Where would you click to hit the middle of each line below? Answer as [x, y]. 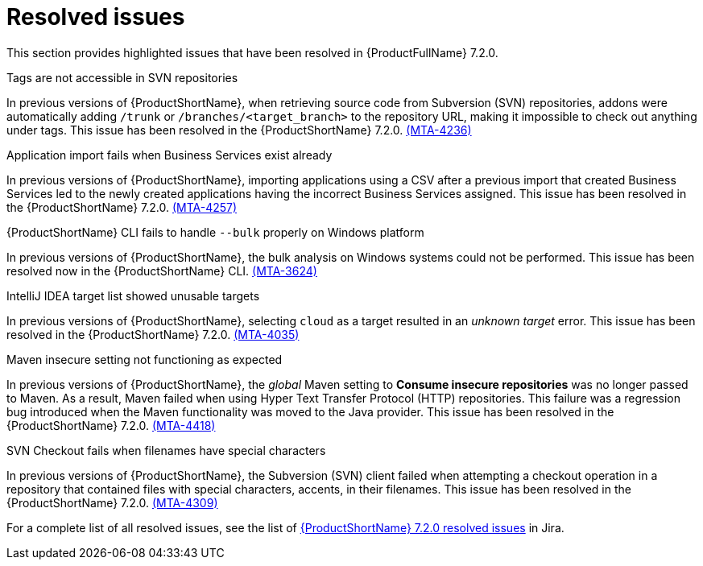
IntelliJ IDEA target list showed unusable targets [133, 295]
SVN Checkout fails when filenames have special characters [166, 450]
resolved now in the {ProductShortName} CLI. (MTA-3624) [162, 271]
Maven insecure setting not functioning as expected [145, 359]
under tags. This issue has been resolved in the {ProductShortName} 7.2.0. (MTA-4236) [239, 130]
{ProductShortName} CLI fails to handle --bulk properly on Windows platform [215, 232]
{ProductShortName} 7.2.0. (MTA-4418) [111, 425]
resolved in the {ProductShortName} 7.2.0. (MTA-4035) [153, 334]
